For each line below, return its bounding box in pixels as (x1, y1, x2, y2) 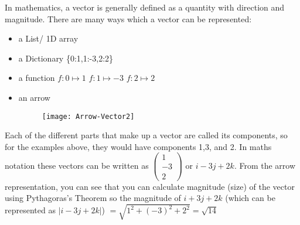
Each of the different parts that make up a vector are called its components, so (5, 129, 288, 141)
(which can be (225, 192, 275, 204)
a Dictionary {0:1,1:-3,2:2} (18, 52, 114, 64)
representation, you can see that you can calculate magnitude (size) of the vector (5, 180, 295, 192)
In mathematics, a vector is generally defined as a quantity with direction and (5, 1, 285, 13)
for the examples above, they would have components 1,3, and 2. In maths (5, 140, 272, 152)
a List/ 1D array (18, 32, 79, 45)
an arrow (18, 91, 50, 103)
